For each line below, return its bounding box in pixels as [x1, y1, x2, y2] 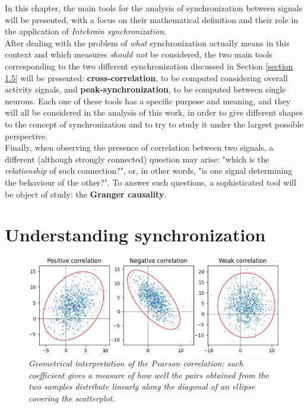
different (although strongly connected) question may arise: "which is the [5, 152, 269, 165]
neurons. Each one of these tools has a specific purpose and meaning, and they [5, 94, 291, 107]
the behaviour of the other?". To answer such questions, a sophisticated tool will [5, 176, 297, 188]
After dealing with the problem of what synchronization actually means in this [5, 36, 290, 49]
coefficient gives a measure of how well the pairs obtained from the [28, 368, 269, 381]
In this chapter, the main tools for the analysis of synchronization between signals [5, 2, 303, 14]
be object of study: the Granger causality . [5, 187, 167, 200]
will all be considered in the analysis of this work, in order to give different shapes [5, 106, 303, 119]
